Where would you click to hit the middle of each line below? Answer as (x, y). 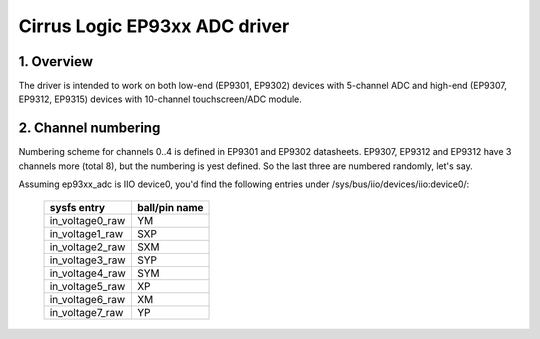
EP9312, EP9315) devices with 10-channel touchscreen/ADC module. (160, 99)
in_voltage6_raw (87, 299)
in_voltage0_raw (87, 220)
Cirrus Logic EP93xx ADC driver (154, 26)
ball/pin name (170, 207)
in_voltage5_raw (87, 286)
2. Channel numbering (89, 128)
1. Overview (56, 61)
